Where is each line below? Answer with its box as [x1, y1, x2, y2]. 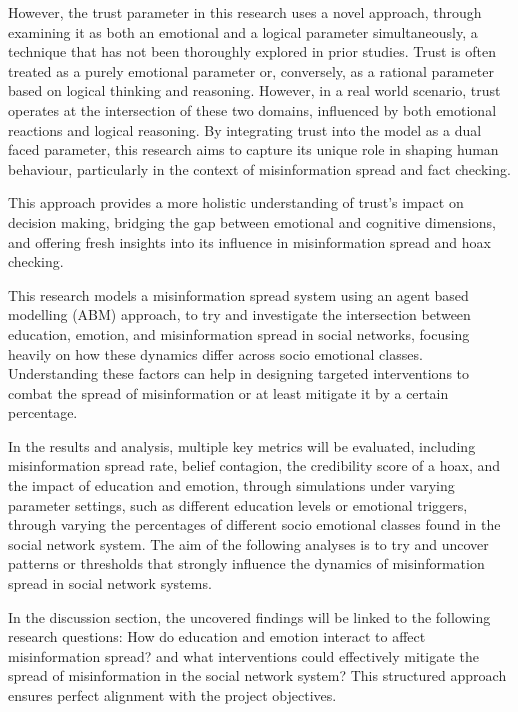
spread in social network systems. [8, 573, 212, 594]
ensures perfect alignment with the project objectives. [8, 685, 337, 705]
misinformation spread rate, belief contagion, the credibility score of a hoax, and [8, 455, 501, 476]
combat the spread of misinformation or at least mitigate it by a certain [8, 382, 449, 403]
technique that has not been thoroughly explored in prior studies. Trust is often [8, 41, 496, 62]
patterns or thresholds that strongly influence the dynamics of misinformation [8, 553, 485, 574]
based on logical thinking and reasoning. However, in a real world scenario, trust [8, 80, 501, 101]
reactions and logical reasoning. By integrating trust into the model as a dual [8, 119, 482, 140]
